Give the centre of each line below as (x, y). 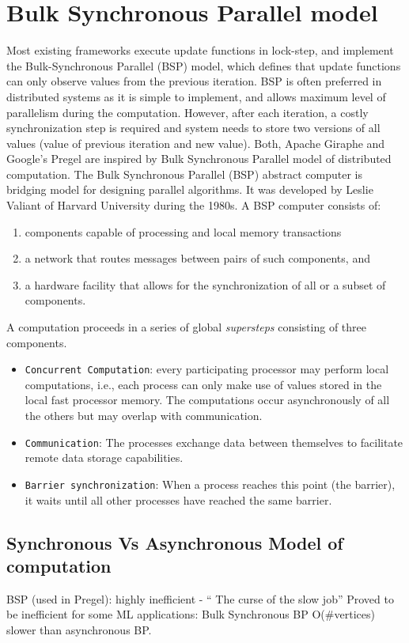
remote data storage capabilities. (104, 458)
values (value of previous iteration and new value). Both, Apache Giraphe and (196, 143)
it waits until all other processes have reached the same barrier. (178, 499)
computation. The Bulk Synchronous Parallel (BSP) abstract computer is (184, 174)
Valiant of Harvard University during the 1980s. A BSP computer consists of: (194, 205)
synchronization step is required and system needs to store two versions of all (193, 128)
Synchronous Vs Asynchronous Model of (175, 542)
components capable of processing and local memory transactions (183, 231)
